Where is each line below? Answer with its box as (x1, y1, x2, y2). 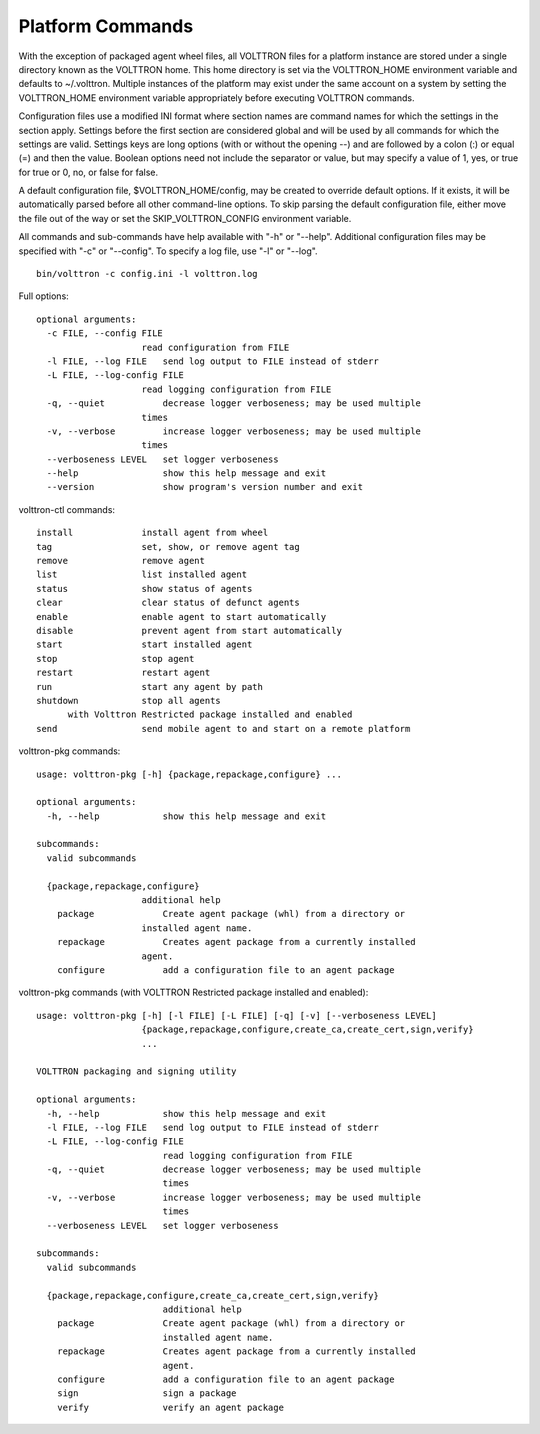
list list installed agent (36, 569, 248, 580)
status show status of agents (36, 583, 253, 594)
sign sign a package (56, 1388, 237, 1399)
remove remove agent (36, 555, 205, 567)
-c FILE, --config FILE (46, 328, 164, 339)
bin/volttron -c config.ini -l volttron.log (36, 268, 259, 280)
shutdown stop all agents (36, 695, 222, 706)
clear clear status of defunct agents (36, 597, 300, 609)
